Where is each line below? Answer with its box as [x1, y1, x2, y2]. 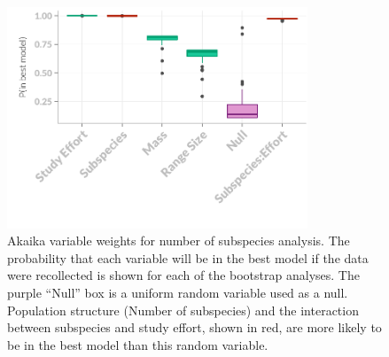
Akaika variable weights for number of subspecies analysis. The [7, 231, 350, 250]
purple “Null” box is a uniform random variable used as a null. [7, 283, 348, 302]
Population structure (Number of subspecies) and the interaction [7, 300, 359, 319]
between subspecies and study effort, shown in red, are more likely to [7, 318, 382, 337]
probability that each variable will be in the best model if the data [7, 248, 369, 267]
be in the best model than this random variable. [7, 335, 268, 353]
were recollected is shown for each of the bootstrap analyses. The [7, 266, 360, 284]
